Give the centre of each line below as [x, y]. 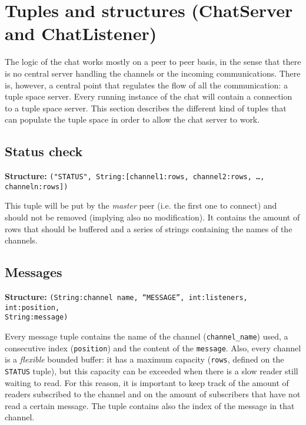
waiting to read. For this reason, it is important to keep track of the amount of [147, 382]
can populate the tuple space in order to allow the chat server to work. [132, 119]
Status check [44, 151]
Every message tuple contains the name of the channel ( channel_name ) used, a [147, 336]
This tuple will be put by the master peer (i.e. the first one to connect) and [141, 205]
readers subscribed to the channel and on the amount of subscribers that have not [153, 394]
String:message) [36, 317]
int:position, [32, 307]
